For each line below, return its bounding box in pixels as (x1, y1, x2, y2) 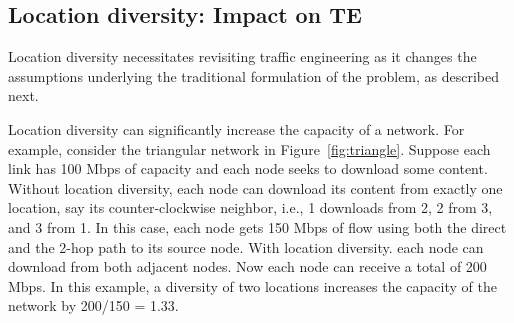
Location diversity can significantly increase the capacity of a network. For (8, 118, 465, 139)
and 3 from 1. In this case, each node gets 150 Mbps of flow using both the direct (8, 216, 507, 237)
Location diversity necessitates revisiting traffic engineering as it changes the (8, 46, 477, 67)
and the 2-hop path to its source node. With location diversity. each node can (8, 236, 484, 257)
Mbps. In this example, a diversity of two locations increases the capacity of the (8, 275, 497, 296)
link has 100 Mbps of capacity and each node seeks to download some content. (8, 158, 488, 179)
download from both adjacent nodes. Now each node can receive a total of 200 (8, 256, 487, 277)
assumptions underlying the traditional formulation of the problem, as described (8, 65, 500, 86)
